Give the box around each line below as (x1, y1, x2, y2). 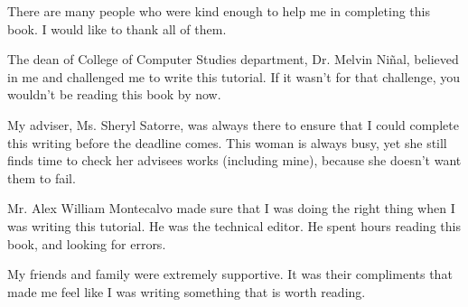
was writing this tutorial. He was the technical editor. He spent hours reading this (7, 216, 461, 235)
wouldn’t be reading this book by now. (7, 85, 221, 104)
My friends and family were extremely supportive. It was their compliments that (7, 265, 453, 284)
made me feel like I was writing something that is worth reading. (7, 282, 366, 301)
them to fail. (7, 168, 76, 187)
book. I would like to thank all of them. (7, 19, 227, 38)
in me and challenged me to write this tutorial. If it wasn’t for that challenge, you (7, 67, 461, 86)
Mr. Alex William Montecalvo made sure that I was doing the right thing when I (7, 199, 455, 218)
